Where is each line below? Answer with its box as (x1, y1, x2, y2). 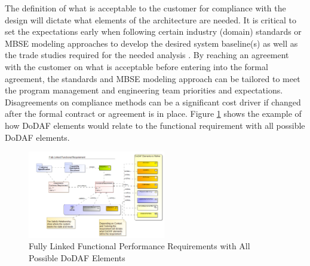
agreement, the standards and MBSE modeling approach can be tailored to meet (5, 72, 300, 84)
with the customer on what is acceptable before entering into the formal (5, 60, 268, 72)
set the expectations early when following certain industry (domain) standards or (5, 25, 302, 38)
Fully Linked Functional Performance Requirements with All (29, 240, 250, 252)
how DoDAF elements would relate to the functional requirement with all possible (5, 119, 305, 131)
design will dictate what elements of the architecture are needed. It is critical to (5, 13, 296, 26)
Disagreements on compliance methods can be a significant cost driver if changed (5, 95, 301, 108)
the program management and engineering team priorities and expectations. (5, 84, 283, 96)
